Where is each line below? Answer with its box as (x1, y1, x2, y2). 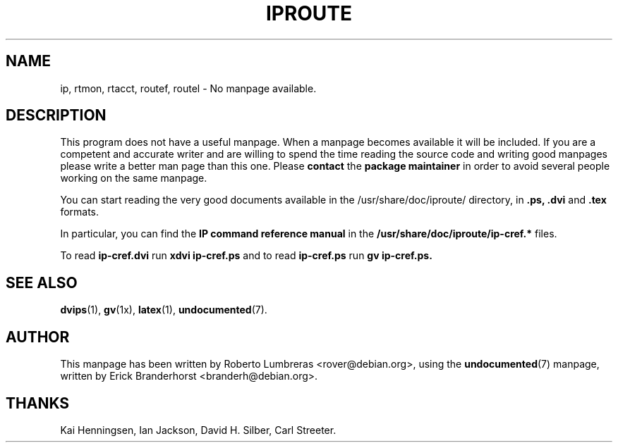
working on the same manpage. (60, 172, 207, 185)
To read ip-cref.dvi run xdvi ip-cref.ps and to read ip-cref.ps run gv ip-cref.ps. (60, 249, 432, 262)
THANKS (6, 394, 70, 412)
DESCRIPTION (6, 106, 107, 125)
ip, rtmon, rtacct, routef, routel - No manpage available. (60, 82, 317, 94)
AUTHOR (6, 328, 70, 346)
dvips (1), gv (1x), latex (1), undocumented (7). (60, 304, 267, 316)
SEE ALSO (6, 273, 78, 292)
